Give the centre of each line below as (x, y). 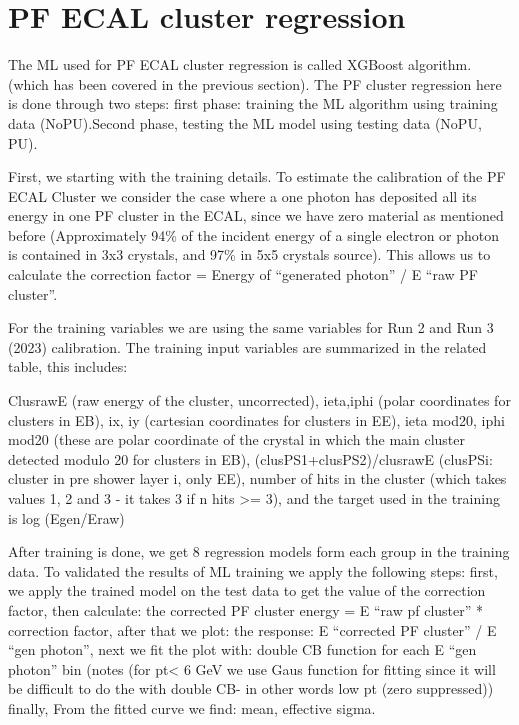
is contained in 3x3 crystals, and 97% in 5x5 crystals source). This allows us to (249, 254)
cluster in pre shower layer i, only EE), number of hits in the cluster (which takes (257, 478)
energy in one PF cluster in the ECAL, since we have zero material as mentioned (256, 215)
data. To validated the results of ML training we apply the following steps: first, (253, 570)
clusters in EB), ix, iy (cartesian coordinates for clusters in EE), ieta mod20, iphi (256, 419)
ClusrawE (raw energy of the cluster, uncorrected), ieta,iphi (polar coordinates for (259, 400)
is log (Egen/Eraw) (66, 517)
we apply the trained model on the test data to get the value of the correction (247, 590)
